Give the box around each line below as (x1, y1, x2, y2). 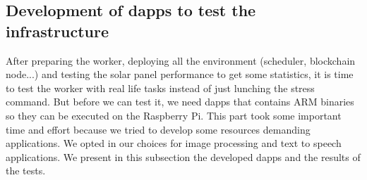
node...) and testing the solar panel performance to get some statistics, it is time (6, 67, 354, 82)
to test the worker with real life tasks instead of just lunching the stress (6, 80, 315, 95)
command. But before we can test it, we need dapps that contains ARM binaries (6, 94, 354, 109)
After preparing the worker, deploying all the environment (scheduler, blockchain (6, 53, 356, 67)
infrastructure (6, 20, 109, 41)
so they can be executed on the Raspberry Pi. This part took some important (6, 108, 342, 122)
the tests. (6, 163, 46, 178)
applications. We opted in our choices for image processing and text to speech (6, 136, 342, 150)
